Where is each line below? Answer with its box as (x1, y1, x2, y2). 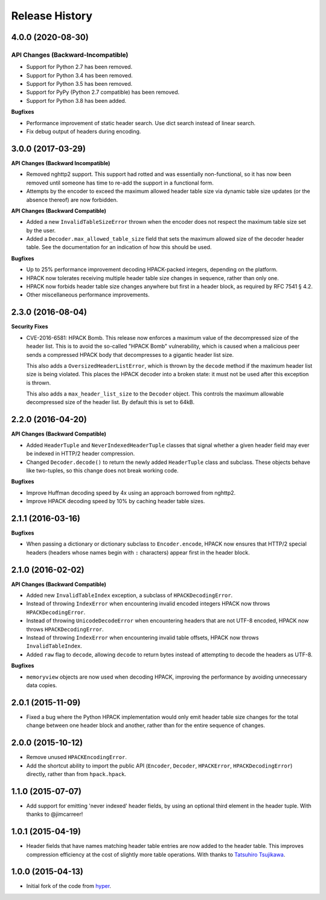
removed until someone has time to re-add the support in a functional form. (26, 179, 214, 186)
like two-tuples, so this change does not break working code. (26, 466, 179, 474)
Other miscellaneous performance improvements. (26, 291, 150, 299)
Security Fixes (11, 323, 48, 330)
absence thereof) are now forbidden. (26, 196, 118, 203)
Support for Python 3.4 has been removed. (26, 71, 133, 79)
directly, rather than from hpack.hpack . (26, 770, 127, 777)
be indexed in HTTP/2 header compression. (26, 450, 135, 457)
